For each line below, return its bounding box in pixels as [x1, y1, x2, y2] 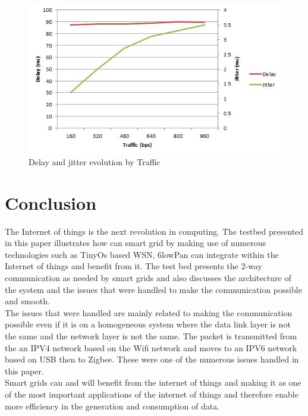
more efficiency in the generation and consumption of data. [5, 399, 220, 412]
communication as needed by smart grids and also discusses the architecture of [5, 272, 291, 284]
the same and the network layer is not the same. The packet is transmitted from [5, 330, 297, 342]
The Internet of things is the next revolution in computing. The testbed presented [5, 225, 304, 237]
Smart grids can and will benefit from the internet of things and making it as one [5, 376, 301, 389]
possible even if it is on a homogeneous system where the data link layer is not [5, 318, 291, 330]
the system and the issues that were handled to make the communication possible [5, 283, 302, 295]
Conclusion [5, 190, 97, 215]
